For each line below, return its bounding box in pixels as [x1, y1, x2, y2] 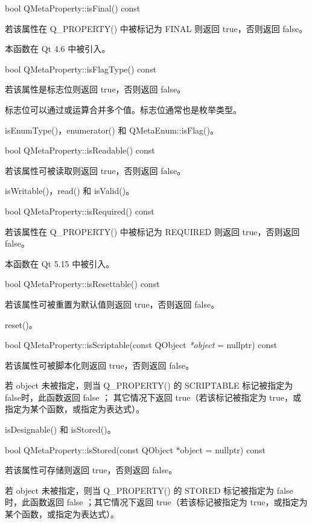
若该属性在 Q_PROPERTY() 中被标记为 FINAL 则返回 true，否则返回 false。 [5, 22, 308, 34]
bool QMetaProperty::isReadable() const [5, 144, 155, 157]
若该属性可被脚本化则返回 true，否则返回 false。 [5, 358, 194, 371]
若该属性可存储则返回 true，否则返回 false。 [5, 464, 177, 476]
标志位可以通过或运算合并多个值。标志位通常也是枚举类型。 [5, 103, 241, 115]
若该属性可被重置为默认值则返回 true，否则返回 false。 [5, 297, 220, 310]
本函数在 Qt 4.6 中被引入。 [5, 42, 110, 55]
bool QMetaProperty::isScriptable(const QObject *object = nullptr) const [5, 338, 278, 351]
